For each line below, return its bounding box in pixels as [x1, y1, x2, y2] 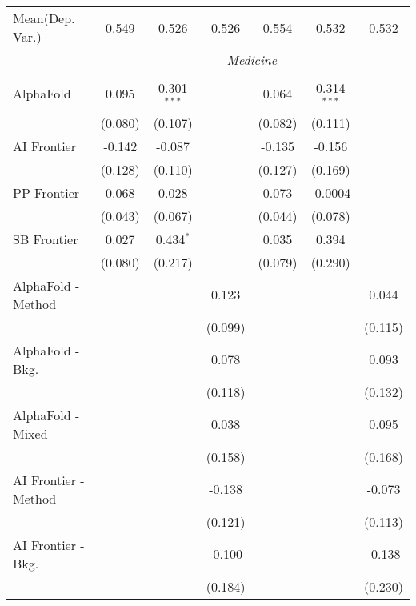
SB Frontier [13, 229, 78, 248]
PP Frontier [13, 183, 80, 202]
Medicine [226, 50, 278, 69]
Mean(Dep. [13, 9, 75, 27]
